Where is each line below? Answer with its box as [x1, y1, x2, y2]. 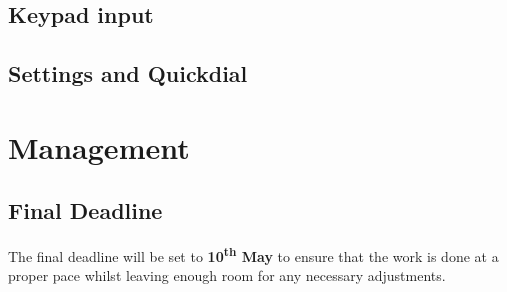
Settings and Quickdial [8, 58, 248, 89]
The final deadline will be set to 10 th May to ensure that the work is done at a [8, 243, 499, 266]
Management [8, 126, 190, 167]
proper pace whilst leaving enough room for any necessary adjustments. [8, 265, 446, 286]
